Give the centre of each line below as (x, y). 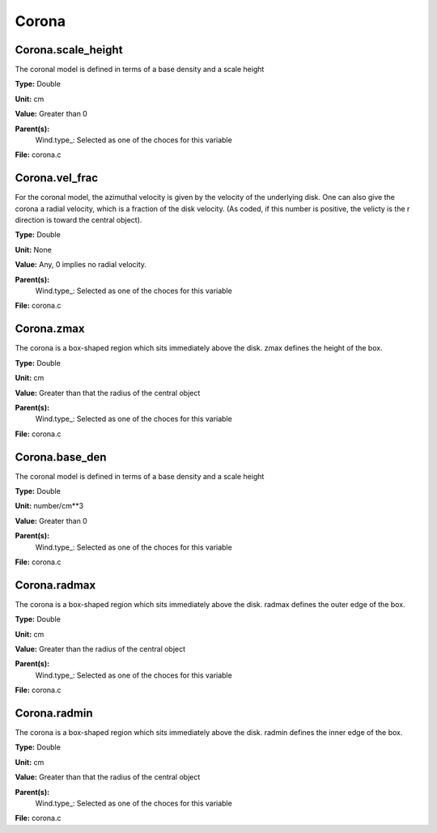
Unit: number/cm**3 (49, 506)
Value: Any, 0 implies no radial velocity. (81, 265)
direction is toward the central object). (78, 220)
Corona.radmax (55, 585)
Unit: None (33, 249)
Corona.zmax (50, 329)
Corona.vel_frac (57, 178)
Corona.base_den (61, 457)
